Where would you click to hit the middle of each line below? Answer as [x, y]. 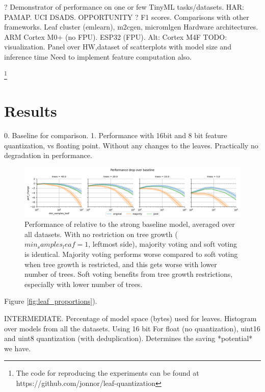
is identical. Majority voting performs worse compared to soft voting [131, 254]
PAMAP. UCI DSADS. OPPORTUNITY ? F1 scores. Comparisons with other [127, 17]
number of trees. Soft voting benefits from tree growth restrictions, [129, 274]
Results [31, 111]
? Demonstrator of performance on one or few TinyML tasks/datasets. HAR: [124, 7]
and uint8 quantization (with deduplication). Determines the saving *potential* [128, 338]
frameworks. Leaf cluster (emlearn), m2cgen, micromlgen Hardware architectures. [131, 27]
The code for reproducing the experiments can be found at [108, 373]
